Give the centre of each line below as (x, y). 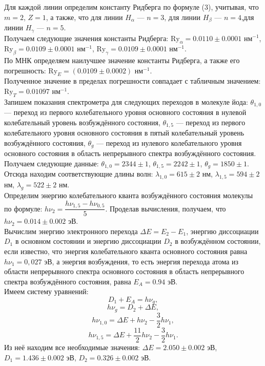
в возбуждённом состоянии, (218, 241)
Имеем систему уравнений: (46, 291)
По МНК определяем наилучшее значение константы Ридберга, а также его (122, 60)
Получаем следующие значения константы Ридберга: (86, 38)
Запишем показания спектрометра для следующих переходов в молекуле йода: (126, 101)
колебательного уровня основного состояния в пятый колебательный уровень (124, 133)
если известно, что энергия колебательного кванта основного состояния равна (126, 251)
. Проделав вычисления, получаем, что (166, 208)
